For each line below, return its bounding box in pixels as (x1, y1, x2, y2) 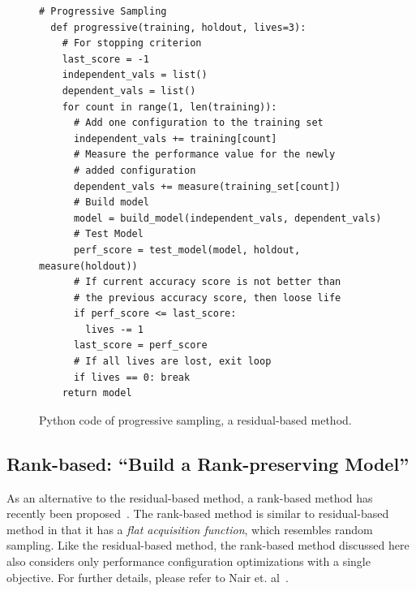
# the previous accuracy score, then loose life (73, 291, 341, 304)
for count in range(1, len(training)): (62, 101, 277, 113)
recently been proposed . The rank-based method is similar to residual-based (6, 505, 389, 522)
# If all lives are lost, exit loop (73, 356, 272, 368)
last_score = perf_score (73, 339, 208, 352)
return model (62, 387, 132, 399)
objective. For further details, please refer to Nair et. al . (6, 568, 289, 585)
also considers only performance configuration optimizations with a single (6, 553, 371, 570)
